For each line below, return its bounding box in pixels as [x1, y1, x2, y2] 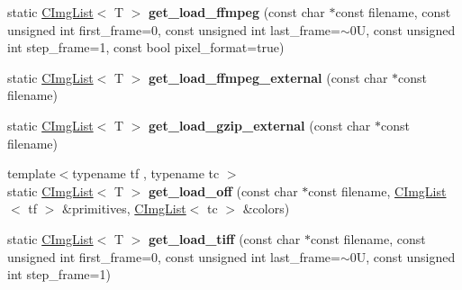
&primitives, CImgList [62, 199, 186, 218]
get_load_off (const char [149, 181, 298, 200]
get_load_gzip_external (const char [149, 115, 371, 134]
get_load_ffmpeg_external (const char [149, 68, 388, 86]
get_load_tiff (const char [149, 229, 301, 248]
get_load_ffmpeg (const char [149, 3, 325, 21]
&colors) [242, 199, 290, 218]
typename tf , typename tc [72, 164, 220, 183]
